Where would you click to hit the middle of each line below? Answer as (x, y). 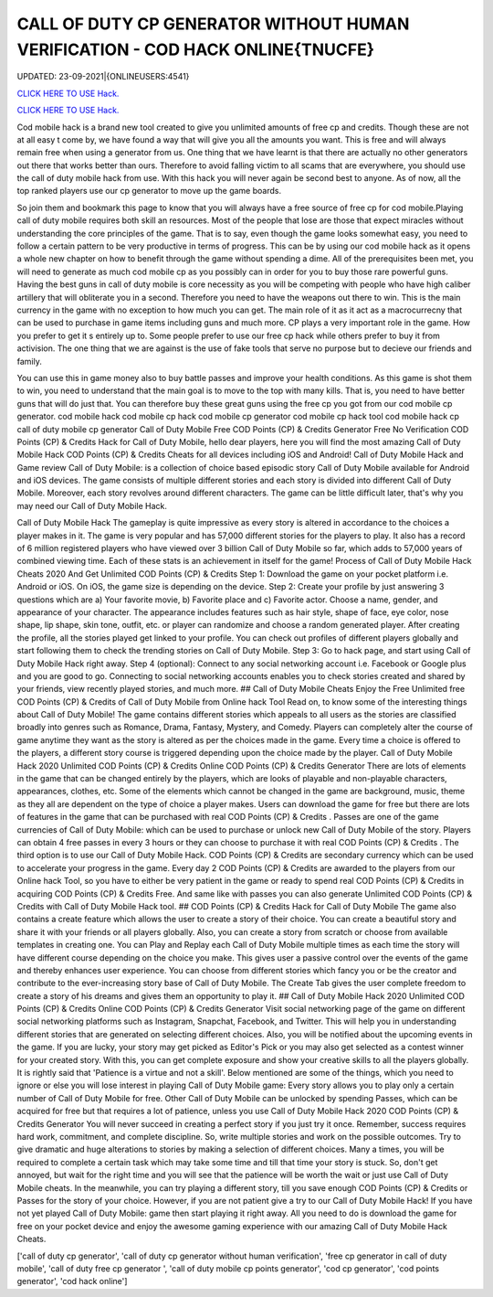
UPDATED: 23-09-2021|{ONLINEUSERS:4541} (103, 77)
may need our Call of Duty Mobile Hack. (92, 505)
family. (30, 361)
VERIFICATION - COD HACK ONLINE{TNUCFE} (195, 49)
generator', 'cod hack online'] (72, 1281)
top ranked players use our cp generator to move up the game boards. (149, 191)
